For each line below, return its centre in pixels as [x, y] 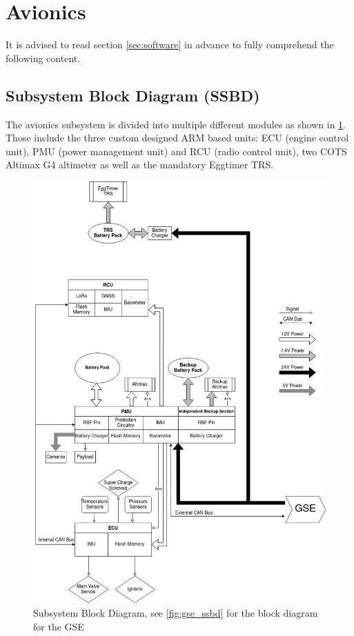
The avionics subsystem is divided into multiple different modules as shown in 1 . [176, 124]
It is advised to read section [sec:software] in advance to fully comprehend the [170, 44]
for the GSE [59, 626]
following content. [43, 58]
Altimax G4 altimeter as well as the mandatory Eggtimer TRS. [140, 165]
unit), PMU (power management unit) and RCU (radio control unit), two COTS [176, 151]
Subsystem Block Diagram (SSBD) [133, 95]
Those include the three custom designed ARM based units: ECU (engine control [177, 138]
